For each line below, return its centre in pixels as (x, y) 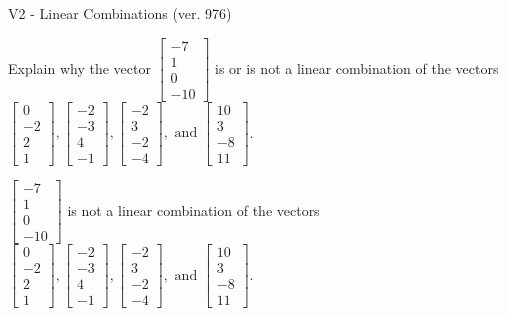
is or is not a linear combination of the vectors (357, 67)
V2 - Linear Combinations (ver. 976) (120, 13)
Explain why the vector (79, 67)
